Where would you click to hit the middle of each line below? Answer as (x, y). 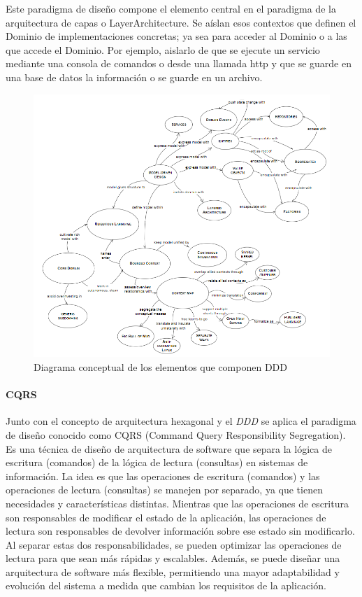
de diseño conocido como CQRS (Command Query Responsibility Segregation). (176, 434)
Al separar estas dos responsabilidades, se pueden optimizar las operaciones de (174, 544)
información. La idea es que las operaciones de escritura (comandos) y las (163, 476)
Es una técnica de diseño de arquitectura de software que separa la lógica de (169, 448)
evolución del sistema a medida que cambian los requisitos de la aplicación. (166, 585)
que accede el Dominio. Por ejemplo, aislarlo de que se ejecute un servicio (163, 49)
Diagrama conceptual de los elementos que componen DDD (160, 366)
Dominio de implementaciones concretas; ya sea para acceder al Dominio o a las (176, 36)
